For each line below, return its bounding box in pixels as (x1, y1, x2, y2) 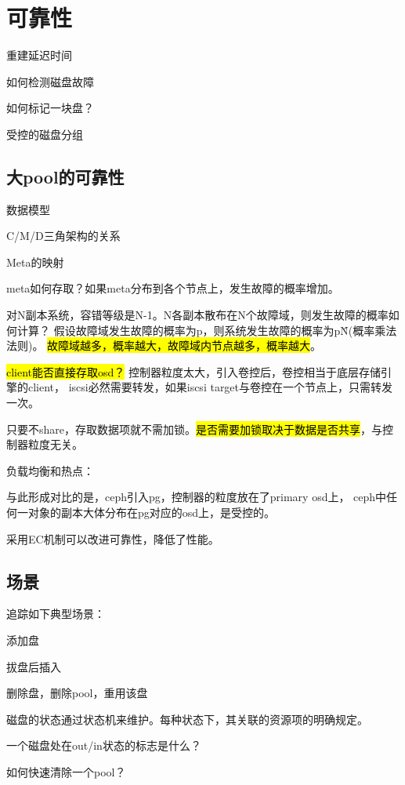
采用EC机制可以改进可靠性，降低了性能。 (6, 530, 219, 547)
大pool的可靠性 (6, 164, 125, 188)
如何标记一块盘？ (6, 100, 94, 116)
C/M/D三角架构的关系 (6, 227, 121, 244)
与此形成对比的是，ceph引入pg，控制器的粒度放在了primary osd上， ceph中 (6, 489, 387, 505)
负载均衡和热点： (6, 462, 94, 478)
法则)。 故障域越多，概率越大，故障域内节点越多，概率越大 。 (6, 337, 322, 354)
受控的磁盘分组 (6, 125, 83, 142)
